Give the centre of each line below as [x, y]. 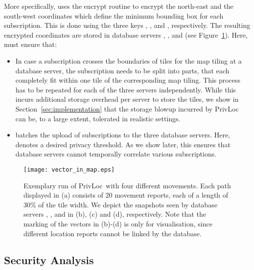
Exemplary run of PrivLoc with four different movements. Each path [127, 185]
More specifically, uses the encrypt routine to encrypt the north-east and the [119, 6]
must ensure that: [30, 44]
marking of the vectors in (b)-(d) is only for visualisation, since [118, 223]
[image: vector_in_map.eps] [69, 169]
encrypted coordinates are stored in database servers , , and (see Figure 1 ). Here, [126, 34]
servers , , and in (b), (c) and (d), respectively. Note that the [115, 214]
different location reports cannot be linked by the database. [113, 233]
